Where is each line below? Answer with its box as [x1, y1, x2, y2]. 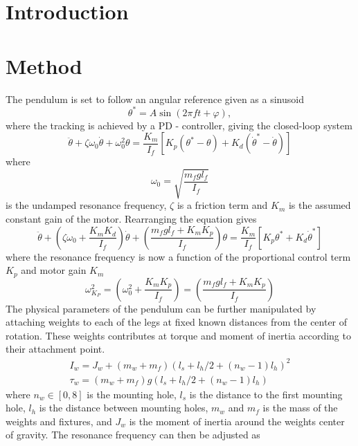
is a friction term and [177, 198, 268, 212]
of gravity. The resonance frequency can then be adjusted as [6, 427, 260, 442]
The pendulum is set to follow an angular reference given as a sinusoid [6, 91, 304, 106]
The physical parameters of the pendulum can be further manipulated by [6, 301, 316, 315]
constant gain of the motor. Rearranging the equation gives [6, 211, 257, 225]
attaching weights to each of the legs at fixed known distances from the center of [6, 315, 348, 329]
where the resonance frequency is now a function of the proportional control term [6, 249, 351, 263]
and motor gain [21, 263, 87, 277]
